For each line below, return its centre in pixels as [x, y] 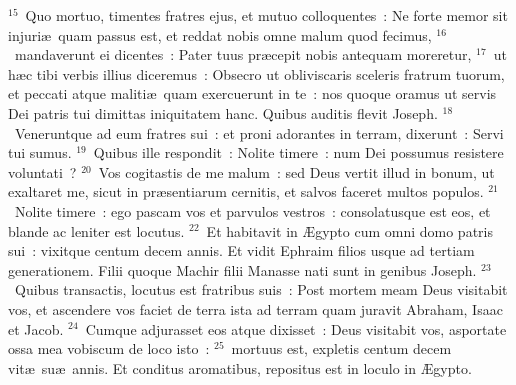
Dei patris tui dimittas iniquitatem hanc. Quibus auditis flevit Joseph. [223, 112]
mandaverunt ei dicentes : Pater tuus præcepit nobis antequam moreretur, [243, 54]
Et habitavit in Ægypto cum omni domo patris [349, 230]
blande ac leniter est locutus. [96, 230]
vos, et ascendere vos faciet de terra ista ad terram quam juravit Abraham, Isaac [255, 308]
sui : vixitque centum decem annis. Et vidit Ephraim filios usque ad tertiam [241, 250]
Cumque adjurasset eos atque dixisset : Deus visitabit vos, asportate [296, 328]
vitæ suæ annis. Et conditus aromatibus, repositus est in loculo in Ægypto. [240, 367]
